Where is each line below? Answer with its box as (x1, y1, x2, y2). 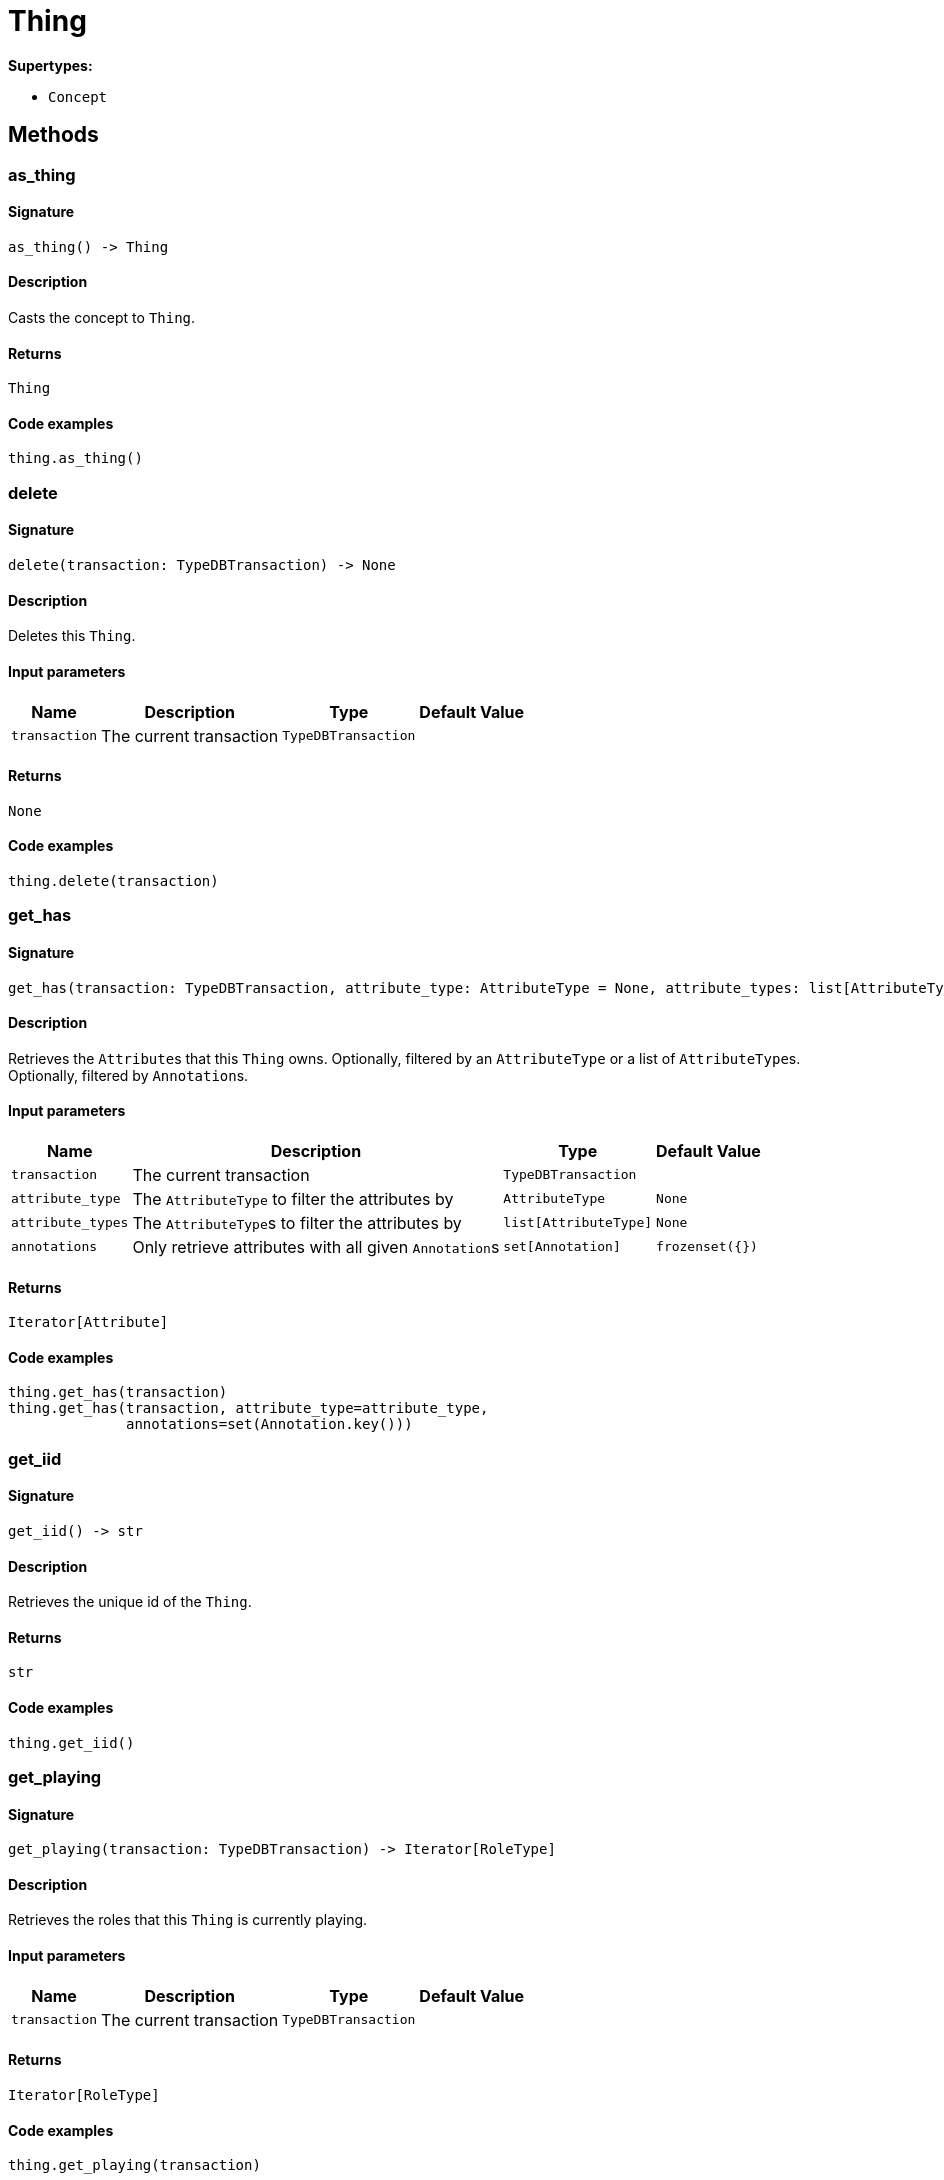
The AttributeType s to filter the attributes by (132, 1212, 462, 1233)
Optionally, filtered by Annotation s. (8, 1066, 249, 1084)
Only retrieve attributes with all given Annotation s (132, 1236, 500, 1257)
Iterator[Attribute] (8, 1314, 169, 1331)
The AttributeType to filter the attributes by (132, 1188, 454, 1209)
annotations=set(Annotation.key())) (126, 1416, 413, 1433)
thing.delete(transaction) (8, 872, 219, 889)
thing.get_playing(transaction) (8, 2157, 261, 2174)
